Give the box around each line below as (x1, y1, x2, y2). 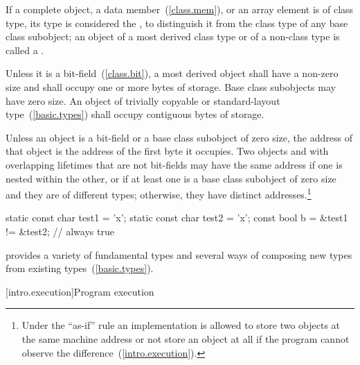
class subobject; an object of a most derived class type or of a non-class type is (6, 29, 340, 44)
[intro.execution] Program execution (6, 284, 154, 298)
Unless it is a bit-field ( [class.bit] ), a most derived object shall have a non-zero (6, 66, 339, 80)
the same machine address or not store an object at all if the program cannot (21, 331, 350, 346)
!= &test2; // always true (6, 223, 114, 238)
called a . (6, 42, 44, 57)
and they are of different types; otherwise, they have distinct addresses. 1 (6, 185, 312, 201)
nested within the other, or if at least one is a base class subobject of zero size (6, 171, 336, 185)
